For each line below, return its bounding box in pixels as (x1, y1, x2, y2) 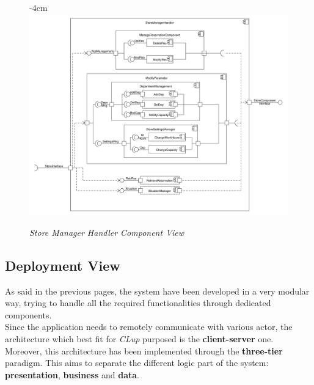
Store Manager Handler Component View (29, 226, 184, 238)
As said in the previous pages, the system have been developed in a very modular (5, 284, 310, 297)
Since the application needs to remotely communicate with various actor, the (5, 320, 293, 333)
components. (5, 308, 52, 321)
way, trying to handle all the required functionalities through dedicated (5, 296, 271, 309)
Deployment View (5, 255, 120, 274)
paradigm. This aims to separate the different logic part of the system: (5, 356, 269, 369)
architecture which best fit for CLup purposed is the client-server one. (5, 332, 274, 345)
